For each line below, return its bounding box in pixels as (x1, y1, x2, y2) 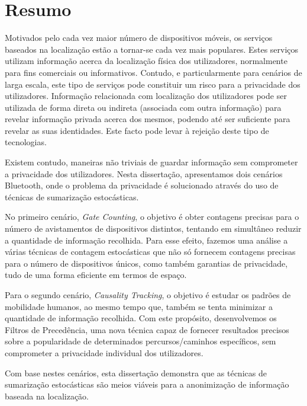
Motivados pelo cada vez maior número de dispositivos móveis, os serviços (5, 31, 273, 44)
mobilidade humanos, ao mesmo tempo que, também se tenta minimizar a (5, 300, 273, 312)
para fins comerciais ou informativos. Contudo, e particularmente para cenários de (5, 66, 302, 78)
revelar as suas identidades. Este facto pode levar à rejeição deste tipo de (5, 124, 269, 136)
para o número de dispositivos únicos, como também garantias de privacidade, (5, 257, 288, 269)
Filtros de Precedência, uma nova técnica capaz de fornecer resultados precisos (5, 323, 289, 335)
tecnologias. (5, 136, 47, 148)
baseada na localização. (5, 389, 89, 402)
